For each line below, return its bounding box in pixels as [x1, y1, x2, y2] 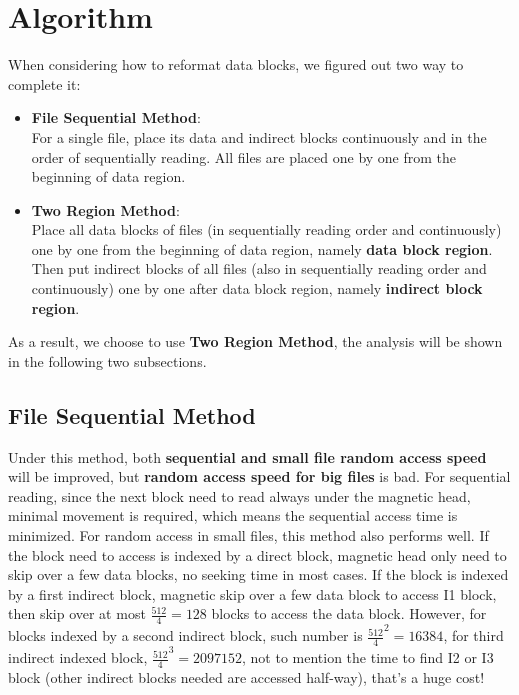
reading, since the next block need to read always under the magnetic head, [8, 485, 471, 506]
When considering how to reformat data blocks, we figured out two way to [8, 54, 464, 75]
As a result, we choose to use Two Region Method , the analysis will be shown [8, 331, 503, 352]
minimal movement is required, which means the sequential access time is [8, 505, 458, 526]
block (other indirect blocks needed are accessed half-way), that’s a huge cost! [8, 666, 485, 687]
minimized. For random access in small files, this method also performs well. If [8, 525, 489, 546]
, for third [443, 625, 504, 646]
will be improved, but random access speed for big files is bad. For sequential [8, 466, 511, 487]
